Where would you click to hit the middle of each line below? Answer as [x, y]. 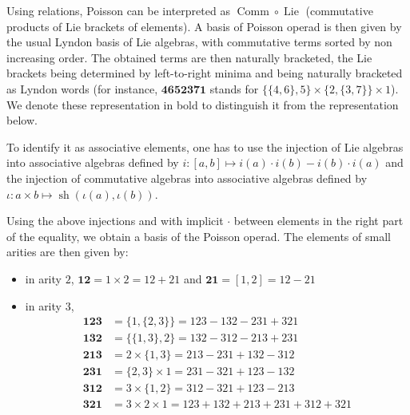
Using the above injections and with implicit [115, 221]
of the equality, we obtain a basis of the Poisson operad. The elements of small [199, 236]
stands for [234, 88]
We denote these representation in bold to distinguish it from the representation [203, 104]
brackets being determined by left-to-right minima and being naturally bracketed [205, 73]
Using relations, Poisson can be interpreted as [118, 10]
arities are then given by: [68, 252]
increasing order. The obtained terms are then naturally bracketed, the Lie [189, 57]
